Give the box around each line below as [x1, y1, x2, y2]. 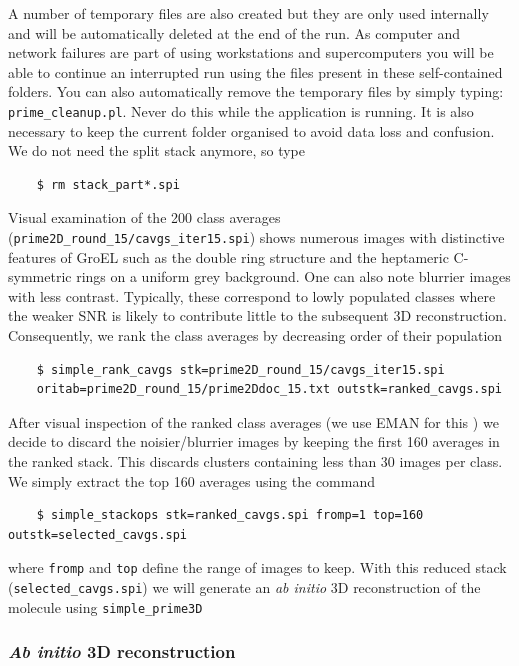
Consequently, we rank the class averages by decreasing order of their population [8, 325, 503, 346]
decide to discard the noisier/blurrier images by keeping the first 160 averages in [8, 431, 500, 452]
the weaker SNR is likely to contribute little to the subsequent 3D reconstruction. [8, 305, 507, 326]
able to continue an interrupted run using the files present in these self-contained [8, 61, 503, 82]
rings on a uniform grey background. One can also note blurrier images [76, 266, 511, 287]
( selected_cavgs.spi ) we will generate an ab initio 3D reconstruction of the [8, 577, 481, 598]
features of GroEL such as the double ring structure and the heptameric [8, 246, 449, 267]
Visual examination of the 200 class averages [8, 207, 281, 228]
